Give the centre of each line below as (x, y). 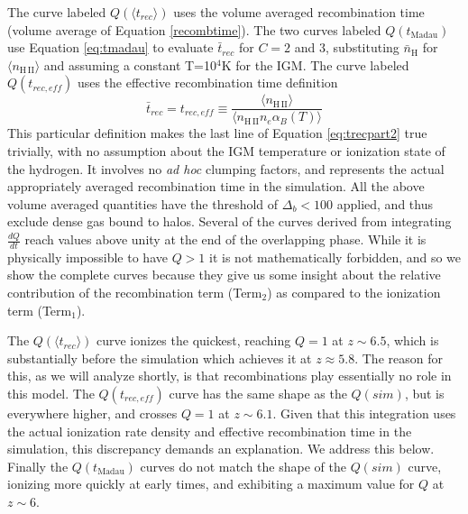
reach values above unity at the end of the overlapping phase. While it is (225, 239)
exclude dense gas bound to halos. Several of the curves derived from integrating (229, 221)
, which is (413, 340)
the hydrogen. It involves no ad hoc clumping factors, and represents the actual (226, 168)
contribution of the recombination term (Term (135, 293)
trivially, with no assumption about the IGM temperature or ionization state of (226, 151)
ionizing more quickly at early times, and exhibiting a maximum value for (211, 484)
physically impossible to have (87, 257)
